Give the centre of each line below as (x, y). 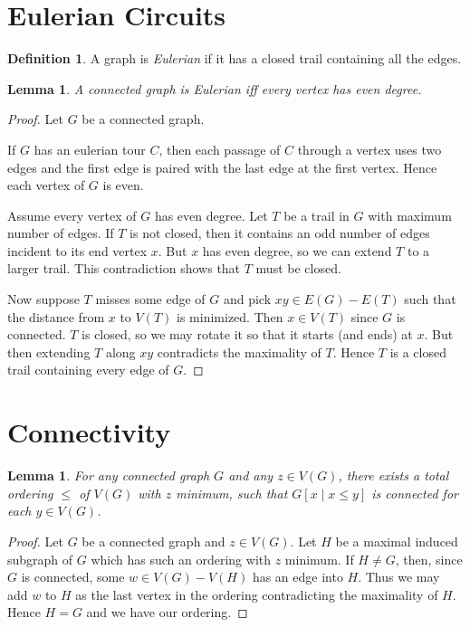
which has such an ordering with (181, 559)
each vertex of (46, 185)
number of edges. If (61, 233)
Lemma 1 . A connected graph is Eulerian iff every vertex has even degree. (215, 88)
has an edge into (297, 577)
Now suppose (43, 299)
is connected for (415, 493)
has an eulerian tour (90, 149)
